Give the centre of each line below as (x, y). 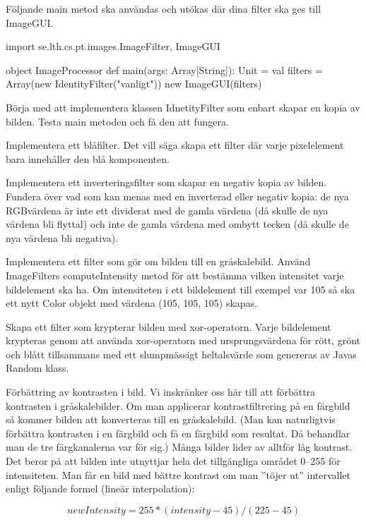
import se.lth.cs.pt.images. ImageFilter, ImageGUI (113, 46)
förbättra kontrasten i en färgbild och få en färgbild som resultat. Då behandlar (178, 433)
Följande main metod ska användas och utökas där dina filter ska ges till (164, 8)
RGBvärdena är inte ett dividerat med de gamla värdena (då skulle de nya (167, 210)
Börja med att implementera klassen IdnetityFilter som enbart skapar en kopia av (183, 107)
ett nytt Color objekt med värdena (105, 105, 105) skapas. (132, 303)
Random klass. (37, 368)
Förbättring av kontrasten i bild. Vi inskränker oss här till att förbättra (161, 392)
